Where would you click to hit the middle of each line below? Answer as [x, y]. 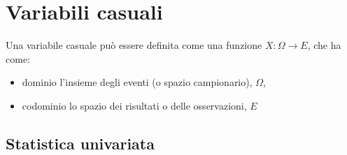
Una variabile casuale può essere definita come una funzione [134, 45]
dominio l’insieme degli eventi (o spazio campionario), [137, 82]
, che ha [324, 45]
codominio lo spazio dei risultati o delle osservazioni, [134, 105]
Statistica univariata [80, 143]
